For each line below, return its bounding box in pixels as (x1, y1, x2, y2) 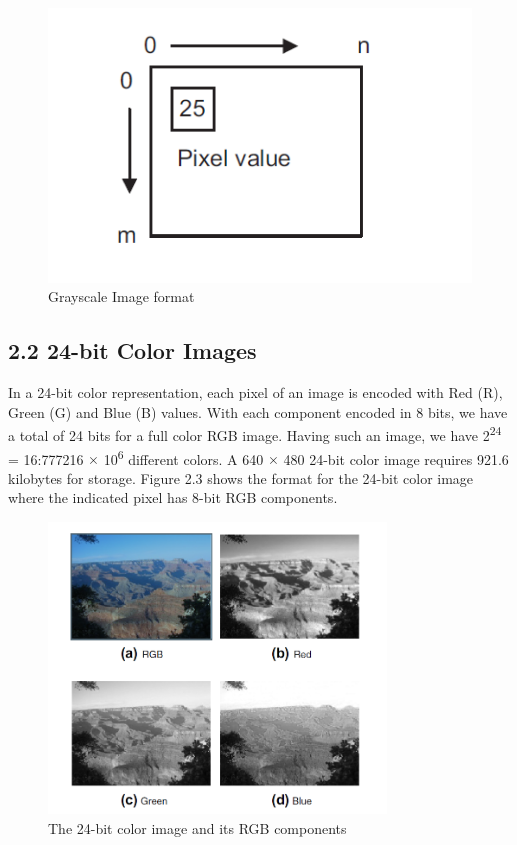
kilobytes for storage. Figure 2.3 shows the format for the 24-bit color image (8, 467, 474, 488)
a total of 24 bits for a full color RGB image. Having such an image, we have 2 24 (8, 422, 502, 445)
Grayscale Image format (48, 286, 195, 307)
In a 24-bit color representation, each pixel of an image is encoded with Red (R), (8, 382, 503, 403)
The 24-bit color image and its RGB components (48, 817, 347, 838)
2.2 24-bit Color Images (8, 335, 257, 366)
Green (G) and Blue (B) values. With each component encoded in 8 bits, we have (8, 401, 508, 422)
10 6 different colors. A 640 (103, 445, 264, 469)
